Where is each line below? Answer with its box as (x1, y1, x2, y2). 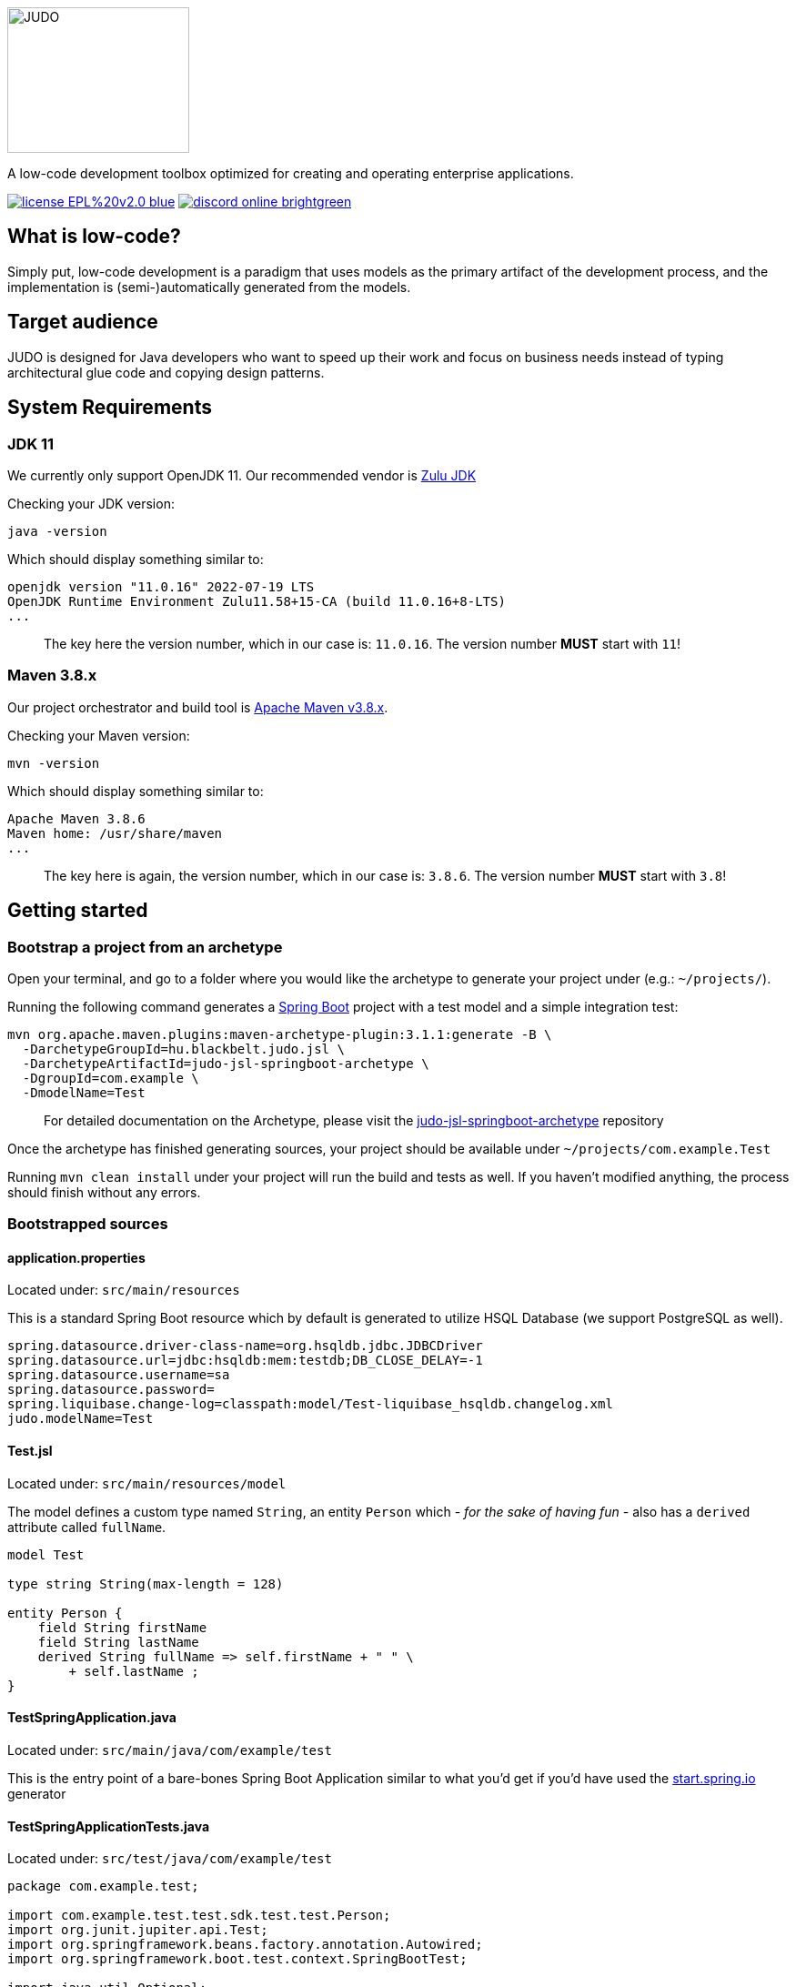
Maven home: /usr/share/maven (7, 825, 223, 841)
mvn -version (7, 755, 100, 771)
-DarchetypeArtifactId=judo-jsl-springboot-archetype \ (22, 1055, 429, 1071)
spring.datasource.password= (7, 1382, 215, 1397)
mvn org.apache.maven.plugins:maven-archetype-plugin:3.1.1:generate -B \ (7, 1026, 552, 1042)
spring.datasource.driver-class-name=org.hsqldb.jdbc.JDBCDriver (7, 1338, 483, 1354)
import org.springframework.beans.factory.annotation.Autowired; (7, 1937, 483, 1952)
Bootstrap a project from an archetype (7, 937, 283, 956)
